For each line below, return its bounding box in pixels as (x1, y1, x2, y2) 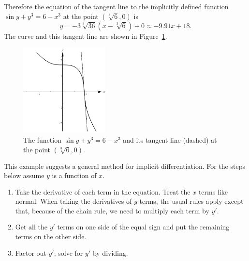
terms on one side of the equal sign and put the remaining (57, 222, 230, 232)
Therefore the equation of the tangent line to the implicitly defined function (4, 1, 229, 11)
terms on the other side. (15, 231, 87, 242)
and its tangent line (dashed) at (123, 134, 217, 145)
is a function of (52, 170, 97, 180)
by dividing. (92, 247, 128, 258)
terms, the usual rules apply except (139, 196, 244, 206)
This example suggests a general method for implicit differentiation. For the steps (4, 161, 245, 171)
